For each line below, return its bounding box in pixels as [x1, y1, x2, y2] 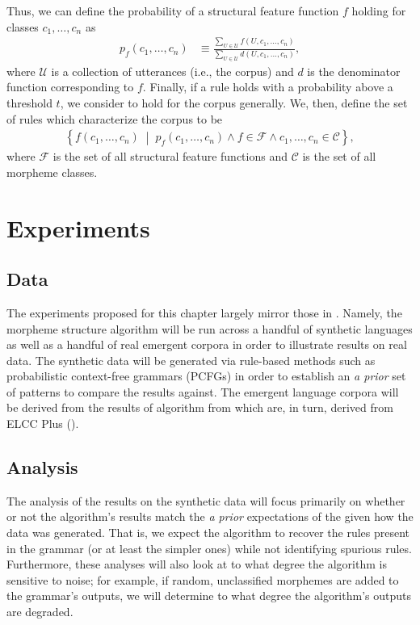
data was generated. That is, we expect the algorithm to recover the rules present [6, 524, 410, 541]
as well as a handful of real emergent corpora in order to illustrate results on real [6, 336, 407, 353]
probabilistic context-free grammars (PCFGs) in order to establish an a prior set [6, 367, 406, 384]
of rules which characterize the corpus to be [6, 110, 223, 127]
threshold [6, 94, 52, 111]
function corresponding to [6, 78, 134, 95]
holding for [351, 2, 406, 19]
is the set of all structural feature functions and [52, 148, 288, 165]
